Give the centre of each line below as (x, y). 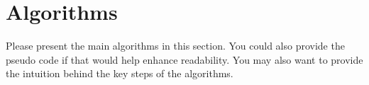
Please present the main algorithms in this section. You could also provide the (175, 46)
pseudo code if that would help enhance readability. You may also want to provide (184, 59)
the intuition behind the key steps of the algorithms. (120, 73)
